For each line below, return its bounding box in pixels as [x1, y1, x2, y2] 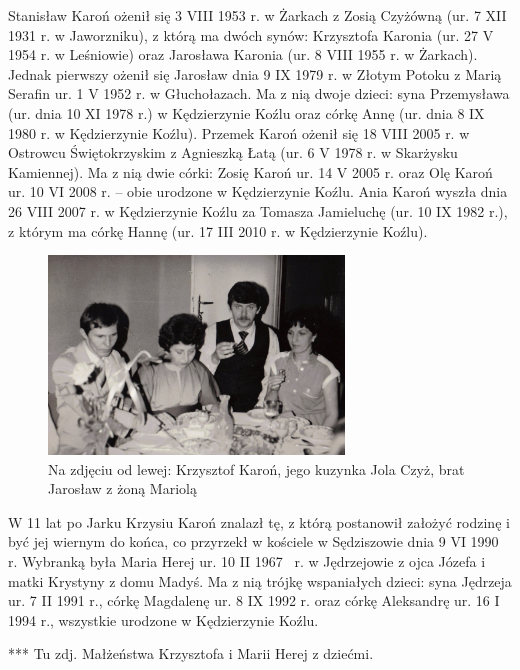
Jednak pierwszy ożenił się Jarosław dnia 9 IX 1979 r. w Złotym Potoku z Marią [8, 63, 502, 84]
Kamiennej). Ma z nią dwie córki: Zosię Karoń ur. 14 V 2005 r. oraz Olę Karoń [8, 161, 493, 182]
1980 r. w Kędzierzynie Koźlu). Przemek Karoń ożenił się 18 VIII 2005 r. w [8, 122, 470, 143]
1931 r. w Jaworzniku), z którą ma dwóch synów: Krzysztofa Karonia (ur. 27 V [8, 24, 494, 45]
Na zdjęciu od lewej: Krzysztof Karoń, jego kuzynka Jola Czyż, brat [48, 458, 465, 479]
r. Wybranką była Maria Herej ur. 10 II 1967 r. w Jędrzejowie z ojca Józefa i [8, 551, 486, 572]
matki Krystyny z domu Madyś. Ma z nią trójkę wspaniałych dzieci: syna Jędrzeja [8, 570, 512, 591]
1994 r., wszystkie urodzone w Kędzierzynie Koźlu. [8, 609, 319, 630]
